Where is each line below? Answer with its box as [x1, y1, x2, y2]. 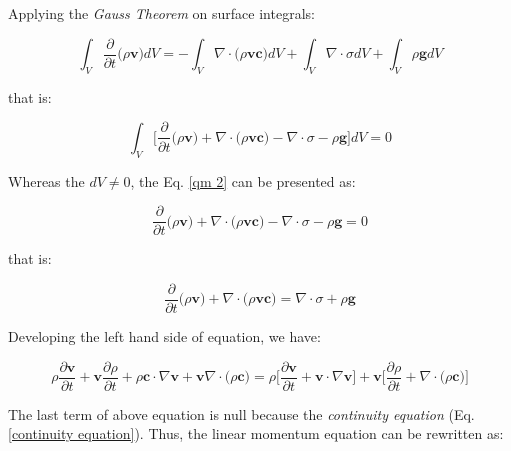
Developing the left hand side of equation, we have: [8, 326, 321, 347]
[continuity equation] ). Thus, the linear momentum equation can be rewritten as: [8, 423, 504, 444]
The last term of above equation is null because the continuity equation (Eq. [8, 403, 475, 424]
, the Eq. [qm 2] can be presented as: [130, 170, 356, 191]
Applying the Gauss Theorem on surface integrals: [8, 3, 315, 23]
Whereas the [8, 170, 85, 191]
